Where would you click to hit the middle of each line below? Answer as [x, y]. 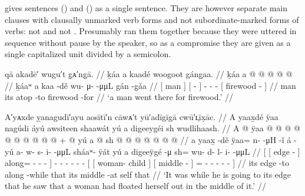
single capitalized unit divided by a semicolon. [88, 54]
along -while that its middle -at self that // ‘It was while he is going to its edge [148, 174]
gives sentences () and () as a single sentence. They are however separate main [146, 8]
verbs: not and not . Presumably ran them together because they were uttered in [151, 31]
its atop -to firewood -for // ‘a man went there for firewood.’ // [119, 97]
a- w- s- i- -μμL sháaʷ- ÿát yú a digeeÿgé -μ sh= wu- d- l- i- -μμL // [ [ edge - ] [158, 151]
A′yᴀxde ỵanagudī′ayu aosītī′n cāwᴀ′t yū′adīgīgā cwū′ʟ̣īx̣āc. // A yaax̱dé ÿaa [142, 116]
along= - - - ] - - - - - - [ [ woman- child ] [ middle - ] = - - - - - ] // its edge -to [147, 163]
